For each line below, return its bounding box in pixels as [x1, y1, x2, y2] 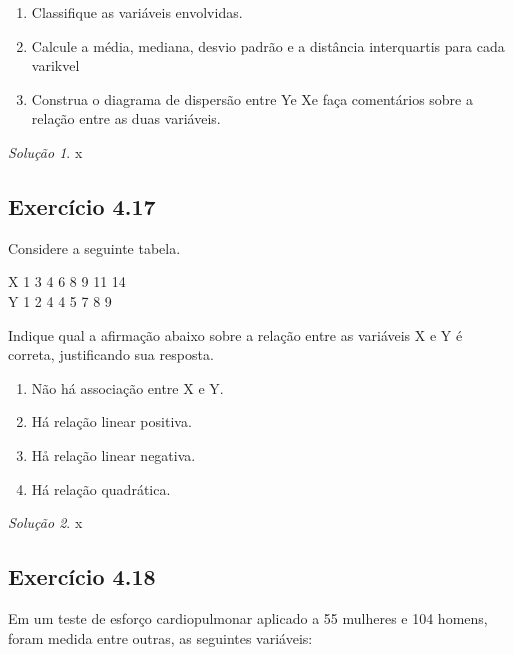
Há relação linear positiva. [31, 411, 192, 432]
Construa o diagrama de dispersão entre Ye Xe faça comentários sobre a [31, 88, 473, 109]
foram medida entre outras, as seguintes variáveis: [8, 627, 313, 648]
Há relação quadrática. [31, 478, 171, 499]
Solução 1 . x [8, 141, 83, 162]
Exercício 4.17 [8, 190, 156, 221]
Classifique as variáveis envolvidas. [31, 2, 243, 22]
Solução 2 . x [8, 512, 83, 533]
